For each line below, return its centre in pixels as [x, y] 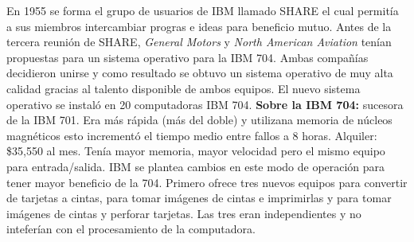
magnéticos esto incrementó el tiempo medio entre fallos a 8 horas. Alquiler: [192, 135]
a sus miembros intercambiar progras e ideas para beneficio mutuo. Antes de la [199, 26]
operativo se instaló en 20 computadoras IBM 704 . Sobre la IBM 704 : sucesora [205, 104]
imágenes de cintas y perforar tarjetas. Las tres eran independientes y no [184, 213]
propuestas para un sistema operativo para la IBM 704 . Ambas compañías [187, 57]
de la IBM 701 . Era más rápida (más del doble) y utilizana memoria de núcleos [199, 120]
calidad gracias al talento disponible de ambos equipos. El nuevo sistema [184, 88]
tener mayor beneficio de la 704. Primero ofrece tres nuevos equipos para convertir [207, 182]
